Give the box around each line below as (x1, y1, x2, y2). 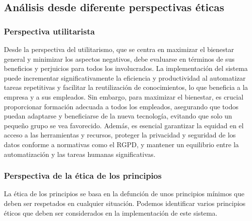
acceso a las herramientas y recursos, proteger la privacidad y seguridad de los (4, 130, 236, 140)
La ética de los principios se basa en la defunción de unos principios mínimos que (4, 188, 245, 199)
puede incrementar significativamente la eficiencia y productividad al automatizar (4, 72, 246, 83)
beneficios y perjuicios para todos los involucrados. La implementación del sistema (4, 63, 248, 73)
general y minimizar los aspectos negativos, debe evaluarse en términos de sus (4, 53, 235, 64)
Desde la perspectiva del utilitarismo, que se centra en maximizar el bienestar (4, 44, 234, 54)
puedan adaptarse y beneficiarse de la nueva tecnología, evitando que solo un (4, 111, 232, 121)
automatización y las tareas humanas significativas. (4, 149, 156, 159)
